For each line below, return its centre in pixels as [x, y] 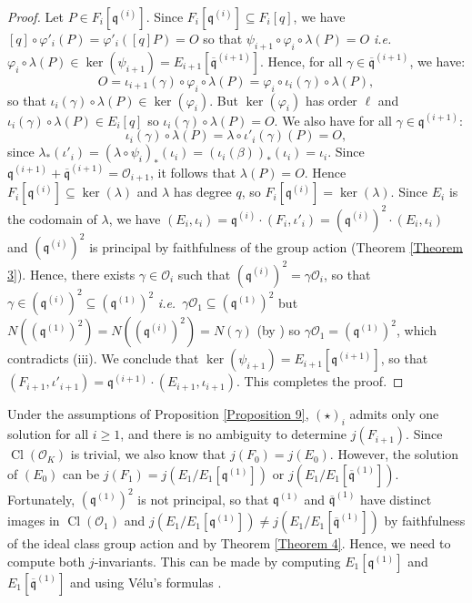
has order [331, 100]
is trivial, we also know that [148, 454]
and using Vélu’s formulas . [146, 582]
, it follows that [193, 172]
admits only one [394, 414]
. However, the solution [394, 454]
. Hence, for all [301, 61]
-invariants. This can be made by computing [217, 561]
